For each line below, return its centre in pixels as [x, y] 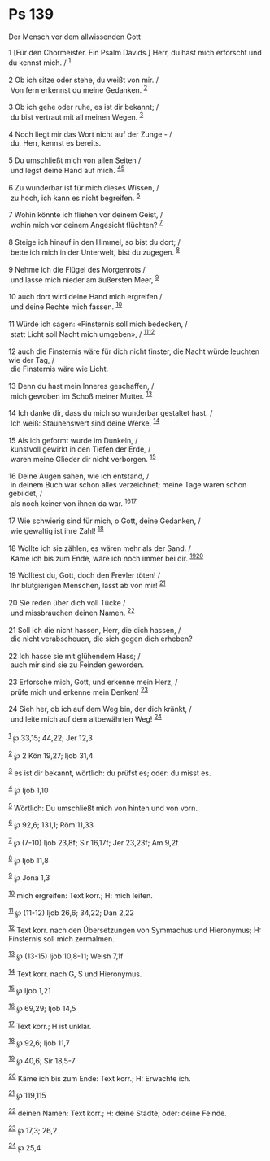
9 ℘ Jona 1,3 [29, 877]
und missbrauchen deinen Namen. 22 [73, 612]
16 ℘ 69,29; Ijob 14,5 [42, 1007]
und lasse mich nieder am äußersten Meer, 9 [85, 279]
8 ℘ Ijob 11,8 [28, 859]
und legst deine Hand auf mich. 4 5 [67, 169]
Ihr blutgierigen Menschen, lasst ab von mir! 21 [88, 585]
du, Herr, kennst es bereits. [56, 142]
